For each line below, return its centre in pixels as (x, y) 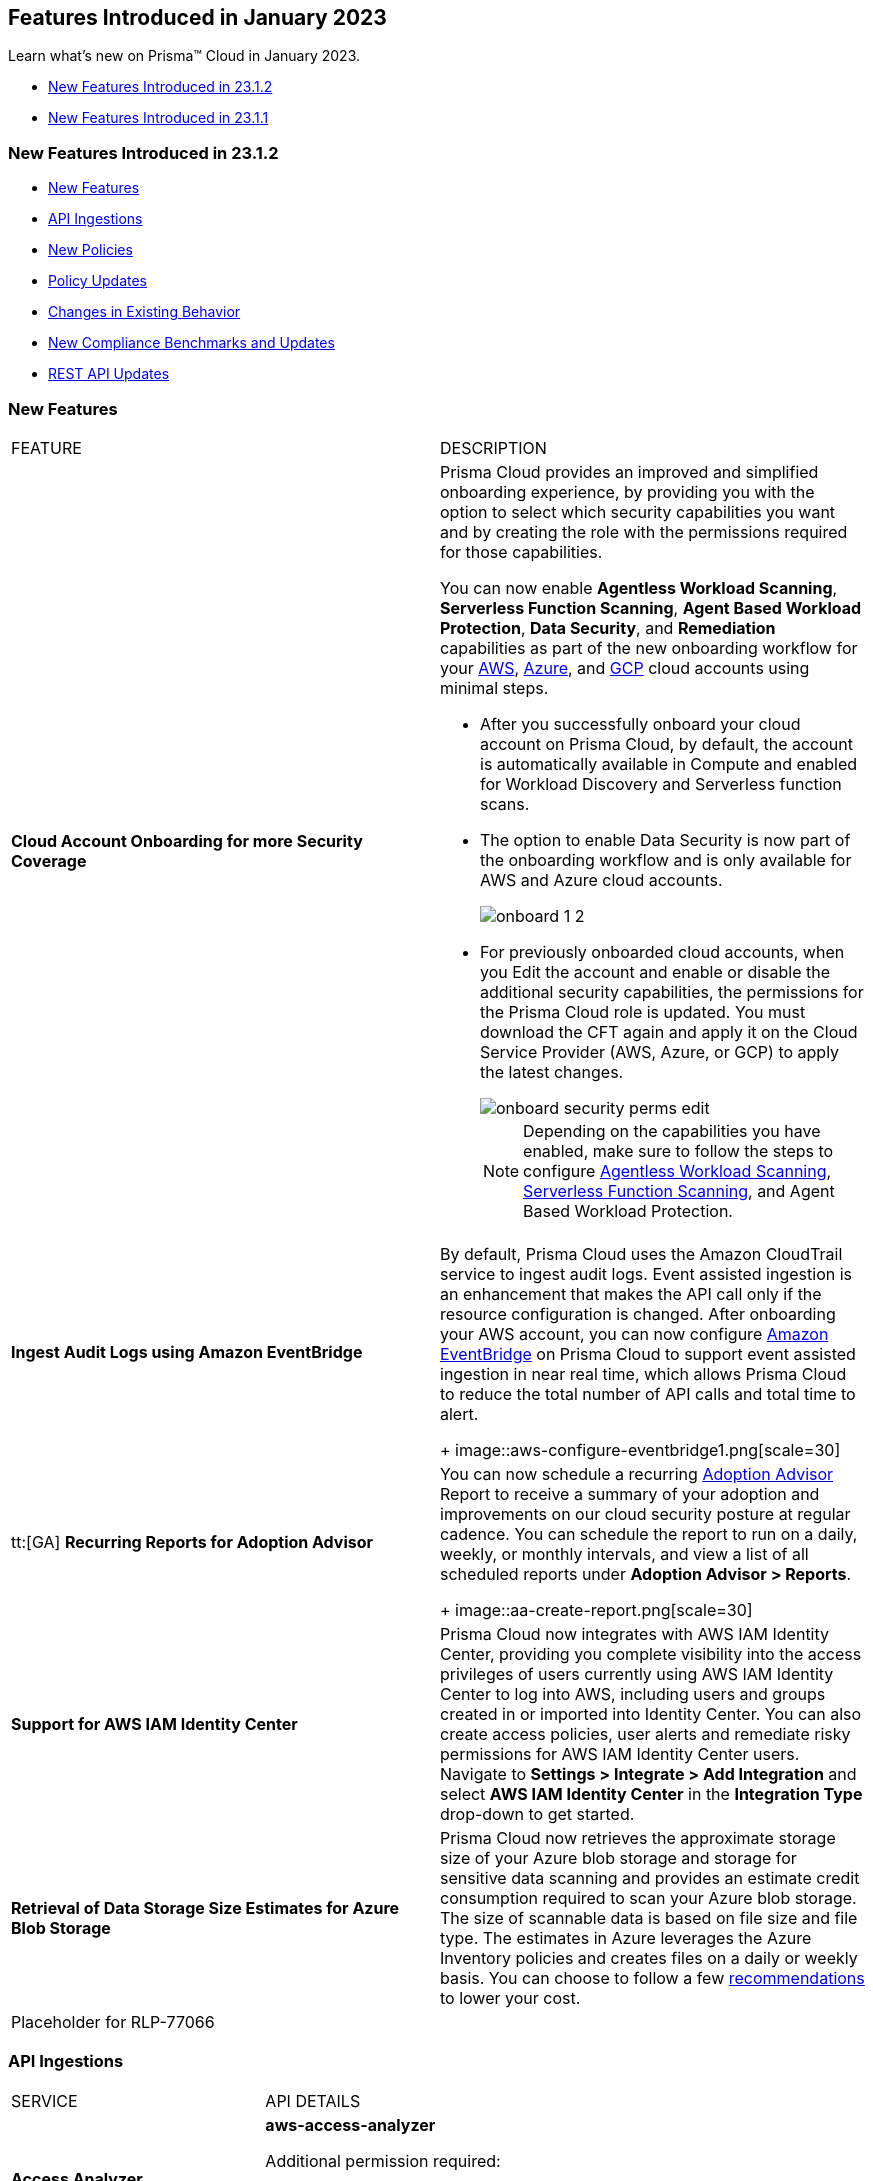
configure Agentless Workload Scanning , (677, 1170)
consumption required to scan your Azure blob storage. (648, 1897)
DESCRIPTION (493, 447)
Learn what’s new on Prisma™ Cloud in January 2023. (184, 56)
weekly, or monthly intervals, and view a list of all (624, 1553)
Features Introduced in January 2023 (197, 17)
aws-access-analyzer (350, 2124)
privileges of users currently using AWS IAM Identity (637, 1673)
